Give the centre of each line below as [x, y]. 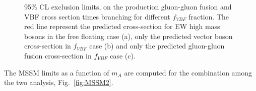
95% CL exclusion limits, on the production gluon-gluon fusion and [128, 6]
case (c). [123, 55]
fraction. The [209, 16]
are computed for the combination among [188, 72]
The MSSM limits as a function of [57, 72]
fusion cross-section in [58, 55]
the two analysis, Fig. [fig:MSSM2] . [59, 82]
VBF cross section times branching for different [97, 16]
